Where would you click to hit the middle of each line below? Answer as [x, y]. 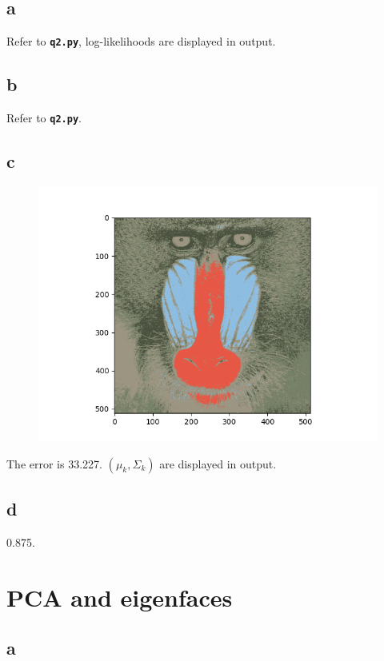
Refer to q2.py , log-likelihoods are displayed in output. [141, 41]
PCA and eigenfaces [120, 597]
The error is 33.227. [54, 463]
